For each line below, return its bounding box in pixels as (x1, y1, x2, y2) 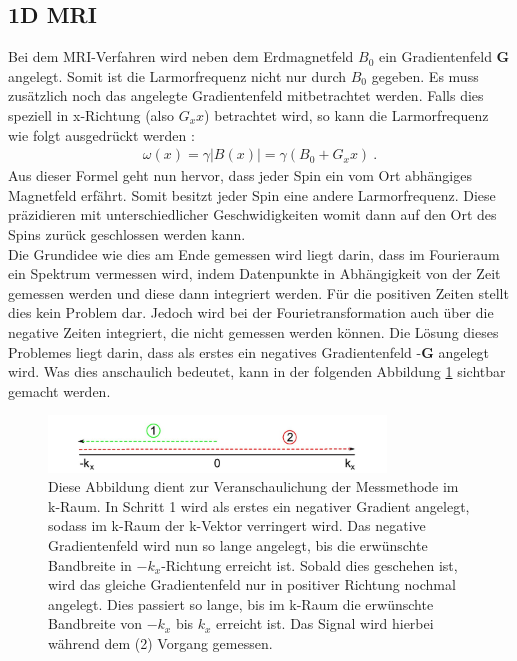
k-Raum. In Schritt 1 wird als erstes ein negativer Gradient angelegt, (48, 495, 470, 516)
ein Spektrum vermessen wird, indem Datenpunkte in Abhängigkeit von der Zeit (8, 263, 501, 284)
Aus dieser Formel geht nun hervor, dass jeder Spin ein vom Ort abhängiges (8, 165, 472, 186)
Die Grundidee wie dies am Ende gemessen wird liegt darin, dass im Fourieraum (8, 243, 500, 264)
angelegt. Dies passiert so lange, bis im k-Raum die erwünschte (48, 593, 434, 614)
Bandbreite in (48, 554, 132, 575)
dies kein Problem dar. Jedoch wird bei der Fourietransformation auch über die (8, 302, 494, 323)
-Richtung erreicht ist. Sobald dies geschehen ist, (161, 554, 458, 575)
